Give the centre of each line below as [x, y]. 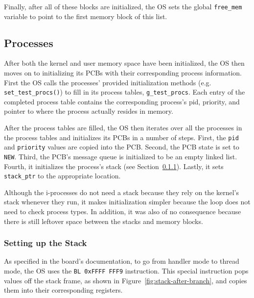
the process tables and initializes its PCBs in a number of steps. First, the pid [121, 137]
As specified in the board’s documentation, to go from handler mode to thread [122, 261]
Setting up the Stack [46, 243]
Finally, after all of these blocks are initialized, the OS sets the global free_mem [123, 6]
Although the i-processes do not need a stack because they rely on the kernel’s [122, 192]
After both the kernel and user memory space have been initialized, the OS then [124, 63]
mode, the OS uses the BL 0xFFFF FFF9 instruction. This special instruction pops [126, 271]
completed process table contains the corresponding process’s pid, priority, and [122, 101]
